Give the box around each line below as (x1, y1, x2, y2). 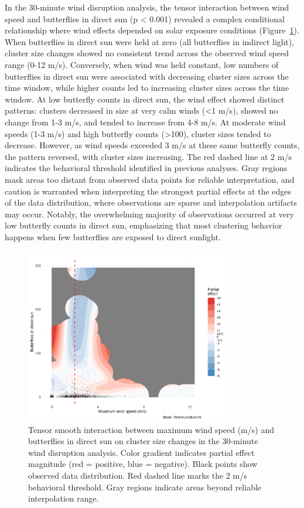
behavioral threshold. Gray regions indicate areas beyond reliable (28, 480, 262, 493)
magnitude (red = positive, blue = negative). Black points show (28, 458, 258, 470)
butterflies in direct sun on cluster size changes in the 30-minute (28, 435, 258, 447)
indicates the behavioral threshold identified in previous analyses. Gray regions (5, 162, 288, 174)
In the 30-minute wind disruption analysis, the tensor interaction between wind (5, 1, 289, 13)
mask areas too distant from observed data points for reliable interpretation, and (5, 173, 295, 185)
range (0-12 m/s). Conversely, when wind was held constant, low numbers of (5, 58, 279, 70)
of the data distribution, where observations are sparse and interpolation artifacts (5, 196, 297, 209)
